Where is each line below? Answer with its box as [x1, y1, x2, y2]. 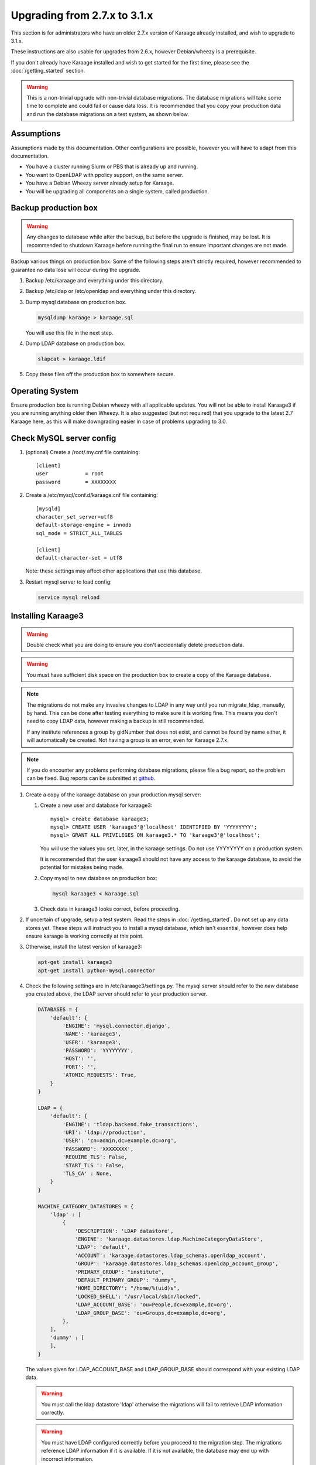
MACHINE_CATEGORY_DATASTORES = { [37, 1203, 134, 1210]
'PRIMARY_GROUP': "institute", [74, 1269, 165, 1275]
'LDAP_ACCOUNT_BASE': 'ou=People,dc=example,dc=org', [74, 1302, 232, 1308]
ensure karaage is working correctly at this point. [25, 932, 144, 939]
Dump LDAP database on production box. [25, 340, 126, 347]
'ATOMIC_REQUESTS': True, [62, 1072, 137, 1078]
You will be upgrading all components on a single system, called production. [25, 188, 209, 195]
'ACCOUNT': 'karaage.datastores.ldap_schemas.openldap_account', [74, 1252, 266, 1259]
